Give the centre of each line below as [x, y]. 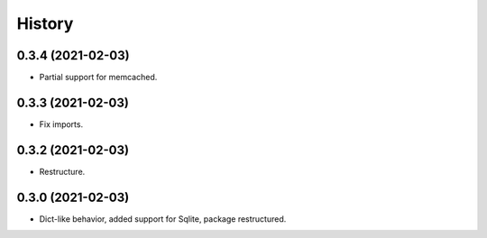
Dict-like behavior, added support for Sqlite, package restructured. [163, 219]
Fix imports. [61, 124]
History [45, 23]
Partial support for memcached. [98, 78]
